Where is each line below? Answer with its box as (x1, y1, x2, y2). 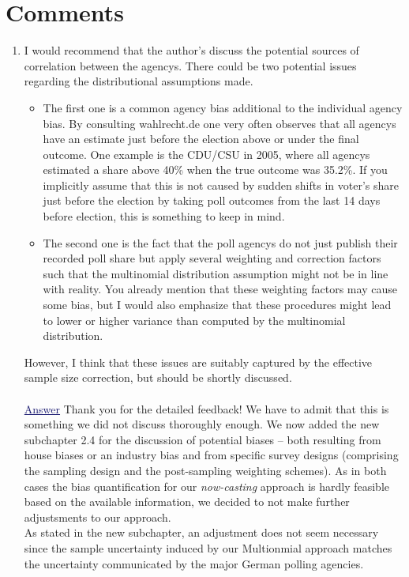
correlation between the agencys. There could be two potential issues (24, 57, 357, 74)
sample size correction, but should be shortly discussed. (24, 369, 292, 386)
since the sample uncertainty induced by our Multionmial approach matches (24, 539, 392, 556)
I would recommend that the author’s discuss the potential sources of (24, 42, 359, 58)
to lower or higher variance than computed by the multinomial (43, 311, 346, 328)
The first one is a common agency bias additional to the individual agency (43, 99, 403, 115)
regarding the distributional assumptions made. (24, 73, 253, 89)
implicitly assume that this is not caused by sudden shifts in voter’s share (43, 176, 399, 193)
